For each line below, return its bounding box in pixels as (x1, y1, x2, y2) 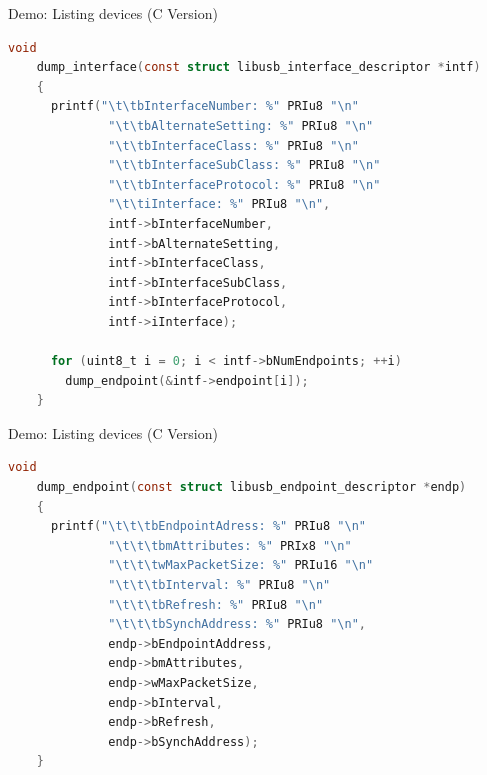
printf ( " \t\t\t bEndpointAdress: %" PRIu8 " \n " (50, 519, 367, 534)
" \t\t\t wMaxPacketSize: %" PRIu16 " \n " (108, 558, 374, 573)
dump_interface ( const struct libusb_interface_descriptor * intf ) (36, 60, 481, 75)
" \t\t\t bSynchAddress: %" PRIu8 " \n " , (108, 617, 367, 632)
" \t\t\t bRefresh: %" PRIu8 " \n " (108, 597, 324, 612)
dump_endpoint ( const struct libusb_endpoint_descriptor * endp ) (36, 480, 467, 495)
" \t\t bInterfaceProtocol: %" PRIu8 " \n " (108, 177, 381, 192)
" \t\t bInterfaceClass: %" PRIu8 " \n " (108, 138, 359, 153)
